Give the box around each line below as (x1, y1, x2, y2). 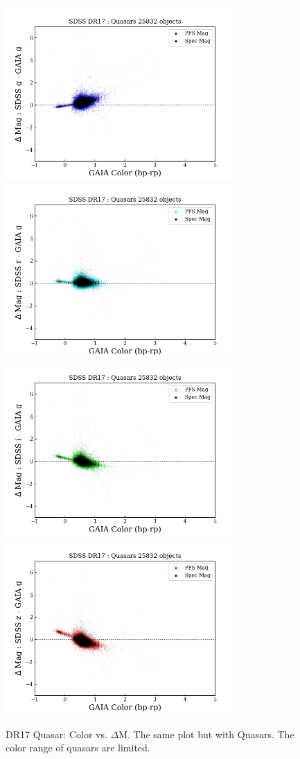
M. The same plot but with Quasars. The (118, 726, 294, 741)
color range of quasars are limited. (6, 740, 150, 755)
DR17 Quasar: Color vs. (6, 726, 107, 741)
